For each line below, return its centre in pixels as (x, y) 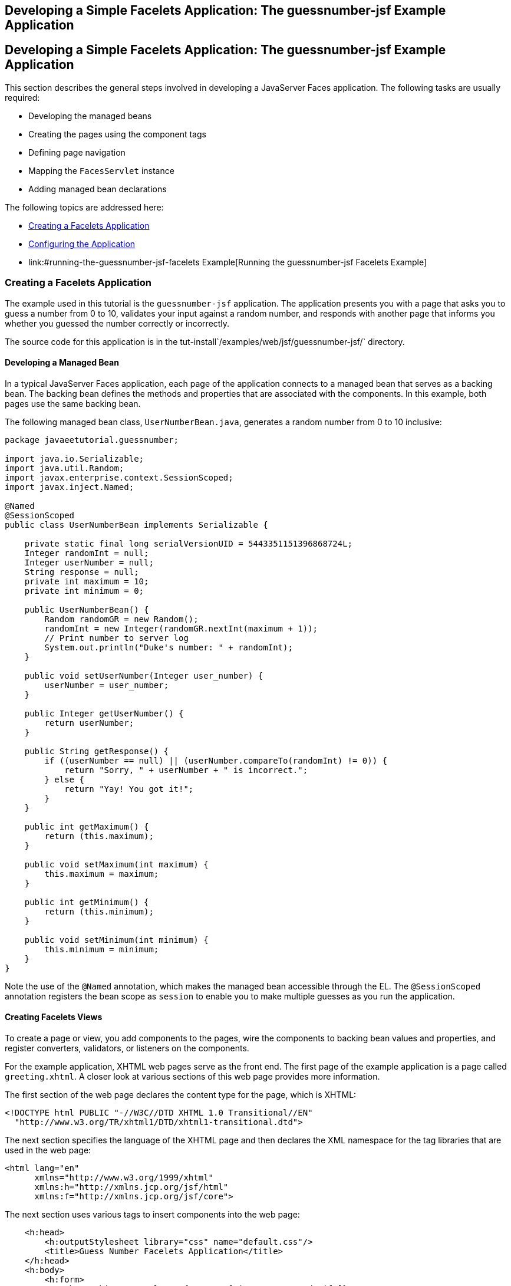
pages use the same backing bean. (73, 403)
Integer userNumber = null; (89, 562)
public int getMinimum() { (87, 902)
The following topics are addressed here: (84, 207)
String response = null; (82, 572)
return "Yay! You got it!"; (129, 789)
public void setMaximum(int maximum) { (116, 864)
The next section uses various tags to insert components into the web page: (152, 1215)
